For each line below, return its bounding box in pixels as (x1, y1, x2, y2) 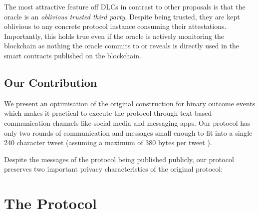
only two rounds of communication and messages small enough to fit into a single (4, 127, 253, 138)
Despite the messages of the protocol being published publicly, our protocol (4, 154, 234, 164)
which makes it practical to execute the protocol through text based (4, 108, 212, 118)
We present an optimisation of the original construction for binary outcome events (4, 98, 256, 108)
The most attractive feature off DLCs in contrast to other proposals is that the (4, 1, 246, 11)
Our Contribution (4, 74, 97, 90)
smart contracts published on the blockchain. (4, 50, 141, 60)
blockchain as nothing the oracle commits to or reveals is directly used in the (4, 40, 240, 51)
